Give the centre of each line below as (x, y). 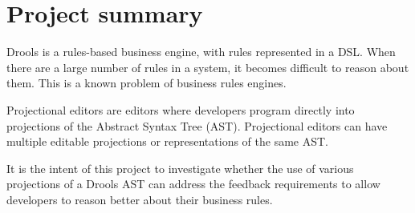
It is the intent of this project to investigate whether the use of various (180, 168)
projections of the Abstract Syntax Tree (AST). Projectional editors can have (197, 125)
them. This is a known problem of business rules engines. (146, 83)
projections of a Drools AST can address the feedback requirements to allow (193, 184)
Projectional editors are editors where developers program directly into (181, 109)
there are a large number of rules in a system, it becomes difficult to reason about (208, 67)
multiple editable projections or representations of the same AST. (168, 141)
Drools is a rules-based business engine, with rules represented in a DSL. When (201, 52)
